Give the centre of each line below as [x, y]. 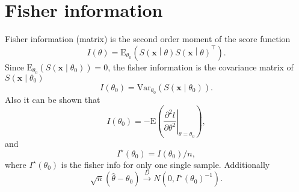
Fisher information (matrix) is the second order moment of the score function [148, 39]
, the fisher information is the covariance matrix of [201, 67]
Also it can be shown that [53, 99]
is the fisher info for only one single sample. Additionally [165, 164]
